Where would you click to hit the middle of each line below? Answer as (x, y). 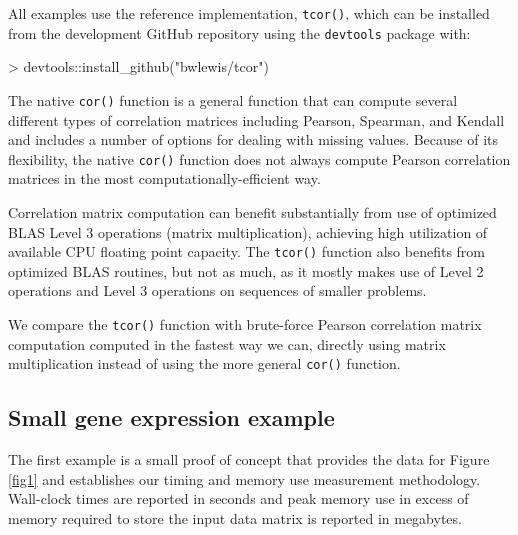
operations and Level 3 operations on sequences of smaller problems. (217, 290)
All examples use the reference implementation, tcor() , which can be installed (249, 13)
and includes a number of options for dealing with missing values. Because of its (253, 139)
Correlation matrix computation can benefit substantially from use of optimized (252, 212)
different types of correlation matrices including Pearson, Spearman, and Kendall (256, 119)
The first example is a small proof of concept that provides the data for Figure (249, 459)
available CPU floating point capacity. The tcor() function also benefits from (246, 251)
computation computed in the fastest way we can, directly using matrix (227, 343)
